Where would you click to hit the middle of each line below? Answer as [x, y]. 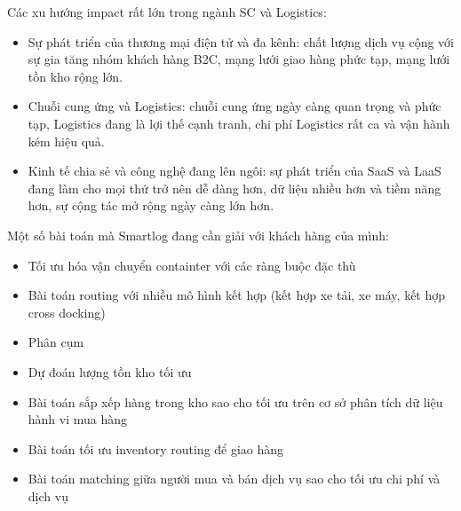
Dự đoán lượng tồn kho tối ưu [110, 371]
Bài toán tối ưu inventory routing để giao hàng [156, 448]
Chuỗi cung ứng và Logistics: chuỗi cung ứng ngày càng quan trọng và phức [234, 106]
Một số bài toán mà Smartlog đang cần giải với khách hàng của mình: [198, 235]
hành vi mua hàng [78, 419]
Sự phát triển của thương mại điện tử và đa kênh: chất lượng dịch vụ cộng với [241, 41]
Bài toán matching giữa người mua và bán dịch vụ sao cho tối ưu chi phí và [234, 479]
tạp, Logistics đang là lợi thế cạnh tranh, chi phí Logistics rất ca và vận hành [239, 123]
